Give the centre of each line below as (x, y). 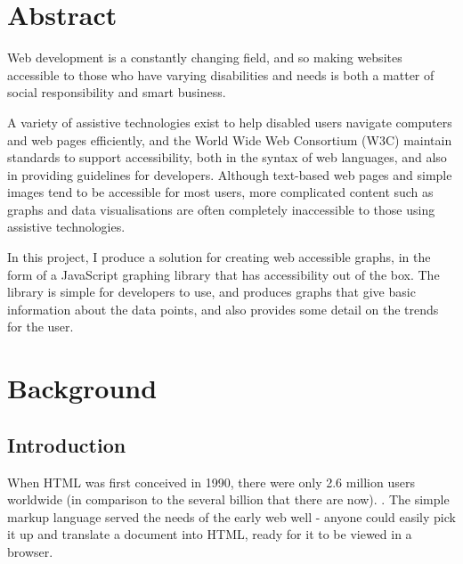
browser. (30, 551)
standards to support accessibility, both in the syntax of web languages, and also (227, 157)
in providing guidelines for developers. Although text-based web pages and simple (230, 174)
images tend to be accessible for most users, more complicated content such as (220, 192)
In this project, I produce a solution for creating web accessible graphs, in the (219, 257)
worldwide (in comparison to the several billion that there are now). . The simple (228, 499)
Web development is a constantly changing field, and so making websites (205, 57)
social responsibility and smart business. (117, 92)
